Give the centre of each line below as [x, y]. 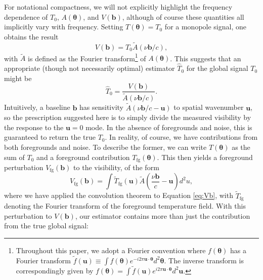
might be [18, 78]
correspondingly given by [55, 270]
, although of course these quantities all [183, 16]
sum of [14, 157]
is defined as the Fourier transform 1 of [87, 57]
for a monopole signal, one [205, 27]
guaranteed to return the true [50, 137]
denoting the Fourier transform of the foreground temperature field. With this [125, 206]
